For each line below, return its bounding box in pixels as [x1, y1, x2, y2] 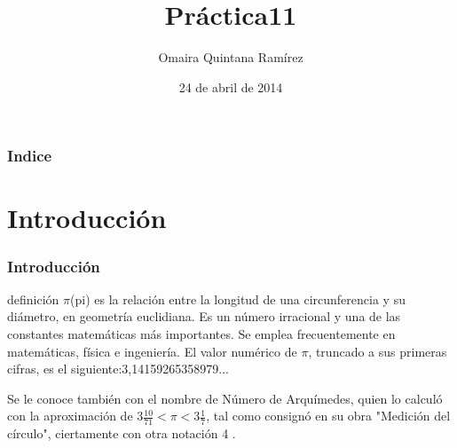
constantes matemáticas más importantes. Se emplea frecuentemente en [7, 325, 396, 343]
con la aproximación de [7, 406, 133, 425]
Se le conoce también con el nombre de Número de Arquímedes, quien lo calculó [7, 389, 443, 407]
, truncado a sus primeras [308, 342, 447, 360]
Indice [7, 145, 52, 167]
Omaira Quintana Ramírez [158, 48, 303, 67]
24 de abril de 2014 [178, 77, 283, 96]
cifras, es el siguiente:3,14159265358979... [7, 359, 229, 378]
